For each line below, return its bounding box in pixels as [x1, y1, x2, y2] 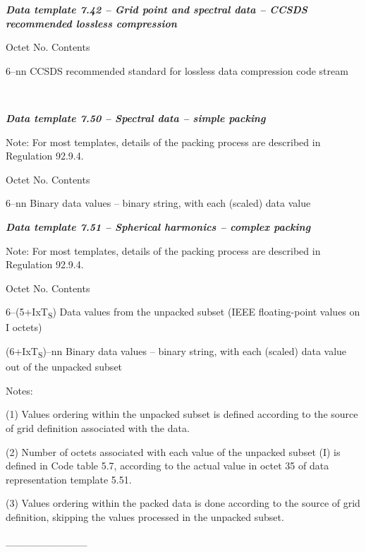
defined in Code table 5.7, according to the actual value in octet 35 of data [6, 458, 329, 473]
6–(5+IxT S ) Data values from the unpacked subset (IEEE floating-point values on [6, 304, 360, 321]
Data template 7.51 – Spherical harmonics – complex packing [6, 219, 311, 234]
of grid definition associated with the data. [6, 420, 190, 435]
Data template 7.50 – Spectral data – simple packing [6, 110, 266, 125]
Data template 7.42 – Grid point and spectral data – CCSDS [6, 2, 307, 16]
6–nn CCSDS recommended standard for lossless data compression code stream [6, 63, 348, 78]
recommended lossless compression [6, 16, 177, 30]
